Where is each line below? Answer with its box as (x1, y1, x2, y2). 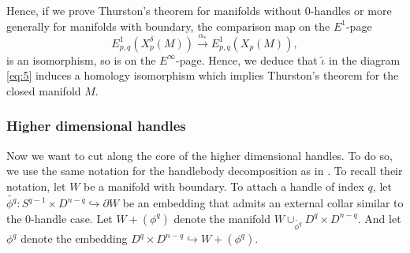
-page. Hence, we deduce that (176, 51, 318, 68)
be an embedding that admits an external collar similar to (122, 195, 404, 211)
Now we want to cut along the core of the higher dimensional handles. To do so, (6, 147, 393, 163)
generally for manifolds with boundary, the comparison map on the (6, 17, 330, 34)
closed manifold (6, 82, 81, 99)
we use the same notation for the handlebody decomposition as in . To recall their (6, 162, 403, 179)
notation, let (6, 177, 66, 194)
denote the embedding (20, 230, 128, 247)
